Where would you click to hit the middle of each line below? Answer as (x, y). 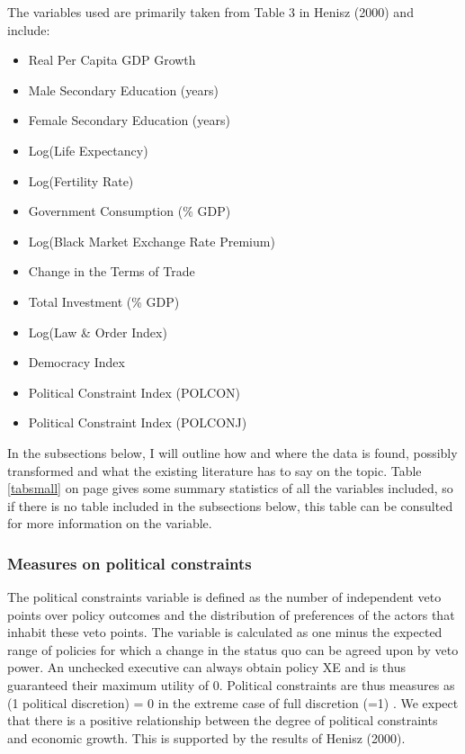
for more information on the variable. (110, 523)
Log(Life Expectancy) (88, 150)
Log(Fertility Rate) (81, 180)
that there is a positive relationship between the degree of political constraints (223, 720)
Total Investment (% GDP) (104, 301)
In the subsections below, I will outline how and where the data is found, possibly (232, 452)
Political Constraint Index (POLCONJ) (138, 422)
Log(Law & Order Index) (98, 332)
